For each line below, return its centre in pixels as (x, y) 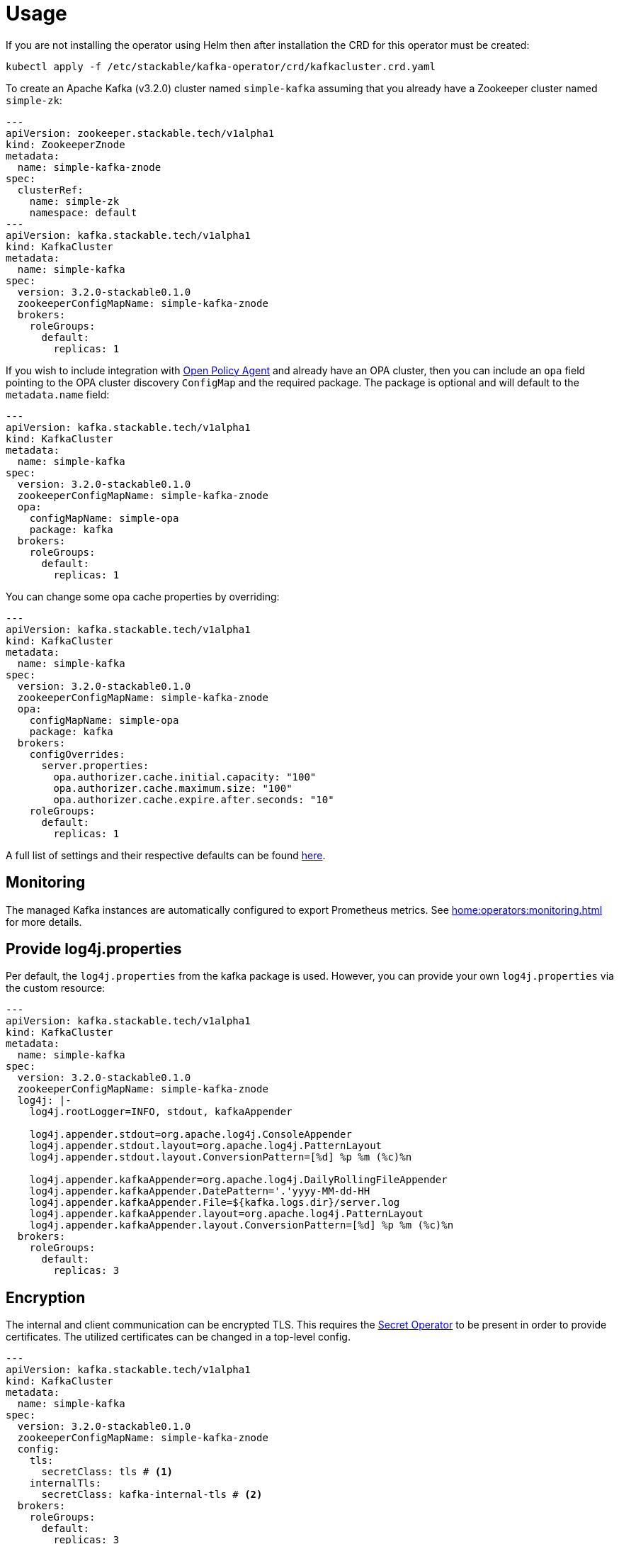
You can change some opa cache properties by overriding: (143, 596)
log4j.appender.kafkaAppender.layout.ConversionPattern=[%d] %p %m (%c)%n (242, 1225)
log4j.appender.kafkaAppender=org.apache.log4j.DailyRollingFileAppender (238, 1180)
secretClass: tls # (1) (107, 1472)
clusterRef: (50, 190)
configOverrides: (77, 754)
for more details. (44, 922)
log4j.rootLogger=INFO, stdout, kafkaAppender (161, 1112)
